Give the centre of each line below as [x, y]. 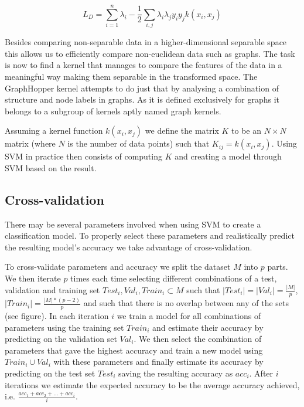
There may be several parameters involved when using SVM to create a [133, 224]
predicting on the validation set [61, 339]
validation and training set [52, 289]
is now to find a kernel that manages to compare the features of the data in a [144, 65]
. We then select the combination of [198, 339]
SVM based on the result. [51, 167]
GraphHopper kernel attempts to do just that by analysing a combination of [142, 88]
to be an [246, 130]
